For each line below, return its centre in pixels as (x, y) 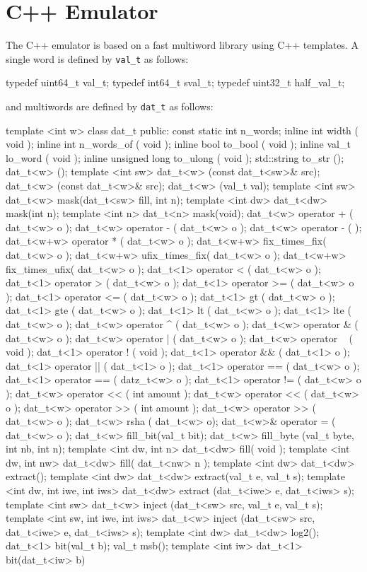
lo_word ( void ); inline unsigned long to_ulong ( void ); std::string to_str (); (175, 157)
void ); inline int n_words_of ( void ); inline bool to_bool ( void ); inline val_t (178, 144)
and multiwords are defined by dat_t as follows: (110, 106)
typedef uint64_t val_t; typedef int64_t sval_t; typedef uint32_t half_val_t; (175, 82)
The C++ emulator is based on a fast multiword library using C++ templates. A (182, 45)
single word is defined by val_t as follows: (97, 58)
